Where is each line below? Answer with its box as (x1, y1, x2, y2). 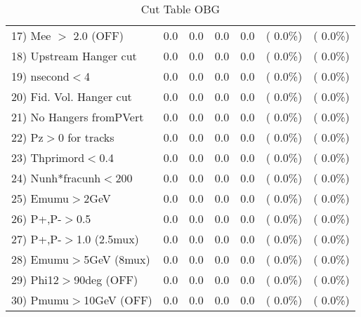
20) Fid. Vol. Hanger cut (11, 88, 132, 104)
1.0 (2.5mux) (76, 231, 139, 247)
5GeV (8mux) (84, 251, 150, 267)
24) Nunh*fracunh (11, 170, 101, 186)
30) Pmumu (11, 292, 70, 308)
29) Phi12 (11, 271, 59, 288)
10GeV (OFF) (84, 292, 152, 308)
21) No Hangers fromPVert (11, 109, 144, 125)
